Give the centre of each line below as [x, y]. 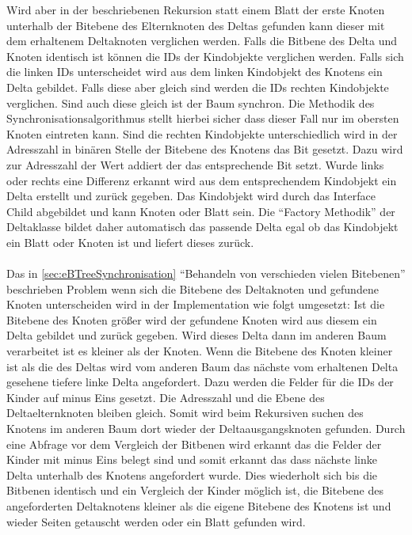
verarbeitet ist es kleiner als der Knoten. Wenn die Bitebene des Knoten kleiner [200, 351]
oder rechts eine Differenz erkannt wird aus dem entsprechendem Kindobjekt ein [202, 180]
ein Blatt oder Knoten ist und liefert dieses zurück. [130, 242]
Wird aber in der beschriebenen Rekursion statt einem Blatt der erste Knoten [196, 9]
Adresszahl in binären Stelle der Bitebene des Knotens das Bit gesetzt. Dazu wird [205, 149]
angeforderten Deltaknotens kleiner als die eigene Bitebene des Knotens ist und [199, 506]
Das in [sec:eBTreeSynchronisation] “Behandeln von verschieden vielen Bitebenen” [206, 273]
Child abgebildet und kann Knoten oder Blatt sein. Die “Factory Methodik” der [201, 211]
